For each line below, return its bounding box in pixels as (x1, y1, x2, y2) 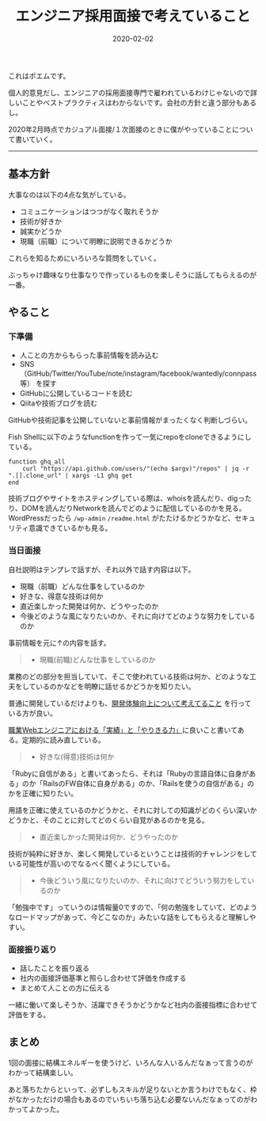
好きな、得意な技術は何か (19, 591, 104, 601)
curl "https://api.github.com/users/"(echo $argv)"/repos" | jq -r (22, 465, 249, 473)
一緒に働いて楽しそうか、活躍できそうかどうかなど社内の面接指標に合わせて (8, 1000, 258, 1010)
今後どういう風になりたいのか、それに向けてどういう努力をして (39, 875, 248, 885)
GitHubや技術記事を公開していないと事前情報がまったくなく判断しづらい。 (8, 415, 252, 425)
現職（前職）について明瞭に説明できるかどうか (19, 236, 173, 246)
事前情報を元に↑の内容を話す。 (8, 638, 111, 647)
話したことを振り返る (19, 963, 89, 973)
